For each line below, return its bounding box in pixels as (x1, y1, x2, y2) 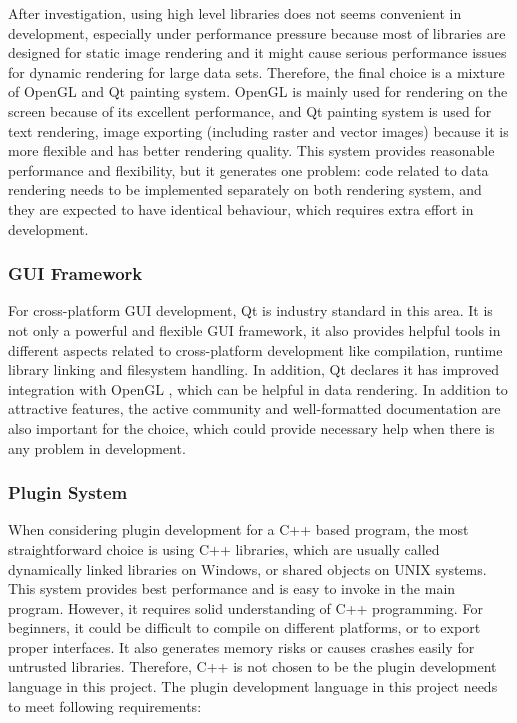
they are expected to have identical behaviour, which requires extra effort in (8, 198, 474, 219)
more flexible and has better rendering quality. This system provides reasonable (8, 140, 495, 161)
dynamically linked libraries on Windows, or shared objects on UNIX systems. (8, 558, 487, 579)
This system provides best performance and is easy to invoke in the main (8, 578, 456, 599)
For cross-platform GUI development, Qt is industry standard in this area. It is (8, 300, 493, 321)
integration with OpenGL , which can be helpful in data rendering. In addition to (8, 378, 508, 399)
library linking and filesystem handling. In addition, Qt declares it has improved (8, 359, 499, 380)
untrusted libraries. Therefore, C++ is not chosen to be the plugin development (8, 656, 497, 677)
